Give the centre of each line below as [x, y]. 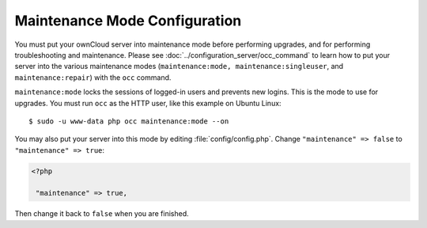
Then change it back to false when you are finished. [102, 214]
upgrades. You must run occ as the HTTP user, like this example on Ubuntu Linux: [148, 103]
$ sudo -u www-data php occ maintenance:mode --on [129, 121]
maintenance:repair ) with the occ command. [93, 77]
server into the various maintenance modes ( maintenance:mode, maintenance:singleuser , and [179, 66]
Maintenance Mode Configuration [128, 21]
